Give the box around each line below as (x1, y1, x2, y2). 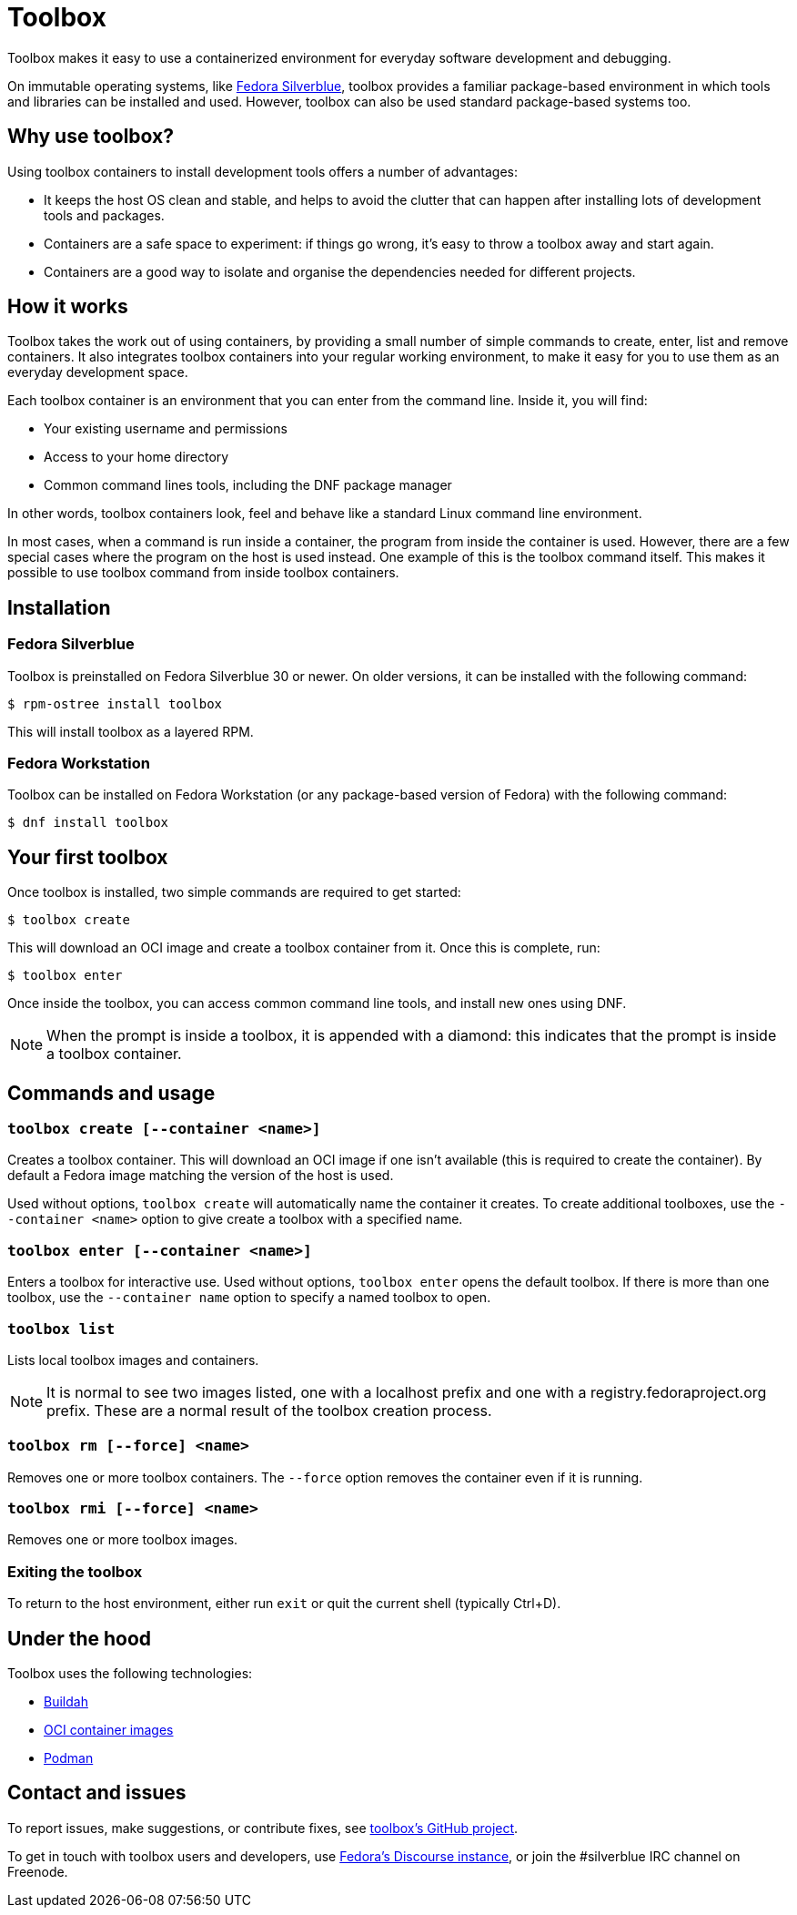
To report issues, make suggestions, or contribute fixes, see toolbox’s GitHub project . (7, 1819, 519, 1836)
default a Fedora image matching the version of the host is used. (7, 1167, 394, 1184)
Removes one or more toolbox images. (7, 1532, 238, 1548)
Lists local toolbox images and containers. (7, 1351, 259, 1368)
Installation (7, 596, 111, 619)
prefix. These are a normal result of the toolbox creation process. (46, 1401, 492, 1420)
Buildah (44, 1694, 88, 1710)
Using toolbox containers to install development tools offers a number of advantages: (7, 163, 518, 179)
